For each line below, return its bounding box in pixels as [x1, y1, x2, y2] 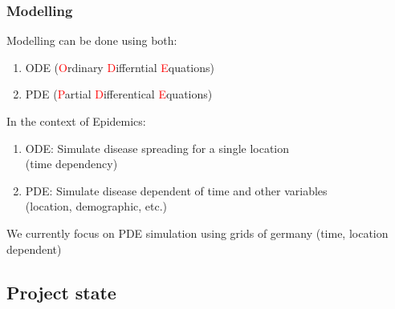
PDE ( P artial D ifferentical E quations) [25, 86, 213, 102]
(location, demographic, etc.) [25, 198, 168, 215]
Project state [6, 279, 116, 304]
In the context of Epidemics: [6, 113, 146, 129]
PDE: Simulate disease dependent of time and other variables [25, 182, 328, 199]
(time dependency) [25, 155, 118, 172]
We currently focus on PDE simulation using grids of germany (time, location [6, 224, 389, 241]
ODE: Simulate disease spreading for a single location [25, 139, 290, 156]
